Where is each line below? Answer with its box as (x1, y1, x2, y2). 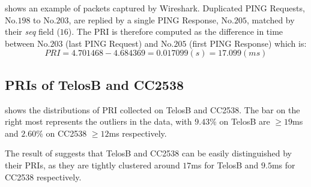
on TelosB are (219, 115, 270, 128)
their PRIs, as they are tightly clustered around (5, 158, 180, 171)
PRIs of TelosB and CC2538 (5, 75, 184, 93)
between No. (5, 37, 50, 49)
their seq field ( (5, 25, 60, 38)
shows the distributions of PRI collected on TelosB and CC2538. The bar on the (5, 103, 300, 116)
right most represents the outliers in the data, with (5, 115, 192, 128)
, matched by (246, 13, 295, 26)
